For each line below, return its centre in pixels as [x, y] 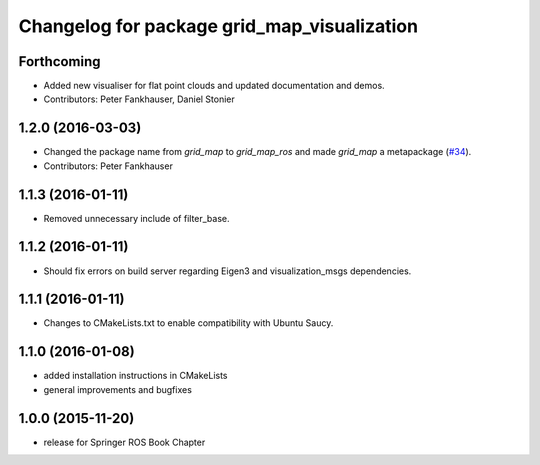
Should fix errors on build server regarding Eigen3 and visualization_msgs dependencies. [227, 271]
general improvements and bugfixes [117, 389]
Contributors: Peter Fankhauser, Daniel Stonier [139, 99]
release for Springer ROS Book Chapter [124, 442]
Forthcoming [59, 61]
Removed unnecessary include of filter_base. [136, 218]
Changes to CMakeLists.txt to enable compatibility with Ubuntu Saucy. [188, 323]
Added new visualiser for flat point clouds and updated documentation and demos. [214, 86]
